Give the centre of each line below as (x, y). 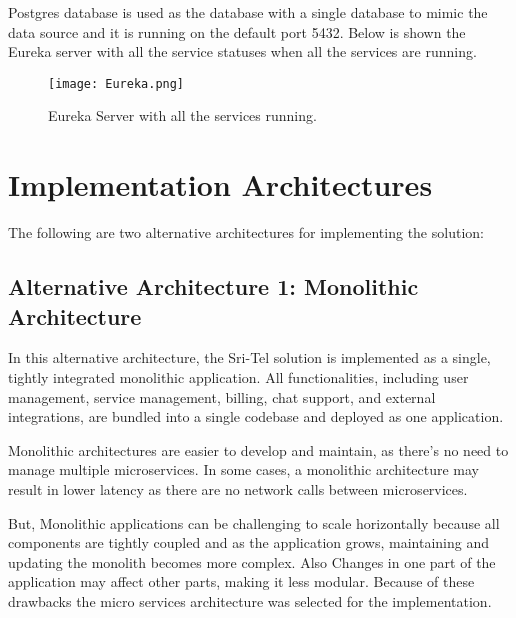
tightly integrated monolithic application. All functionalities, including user (238, 376)
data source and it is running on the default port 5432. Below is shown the (237, 31)
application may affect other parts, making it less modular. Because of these (241, 581)
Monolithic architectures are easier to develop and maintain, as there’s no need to (258, 449)
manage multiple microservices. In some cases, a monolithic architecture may (244, 469)
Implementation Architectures (220, 184)
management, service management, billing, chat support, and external (222, 396)
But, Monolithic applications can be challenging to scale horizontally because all (254, 522)
